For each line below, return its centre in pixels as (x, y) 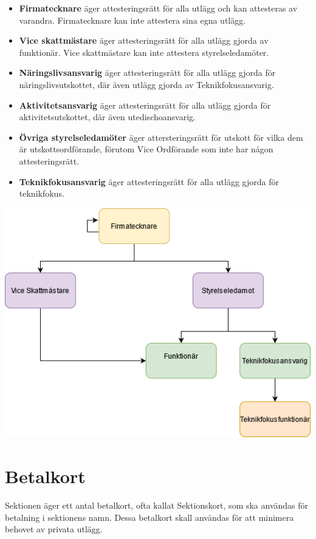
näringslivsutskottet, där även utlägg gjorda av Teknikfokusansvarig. (146, 84)
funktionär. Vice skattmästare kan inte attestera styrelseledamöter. (144, 52)
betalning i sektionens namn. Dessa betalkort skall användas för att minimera (149, 517)
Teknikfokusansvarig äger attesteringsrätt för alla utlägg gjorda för (149, 181)
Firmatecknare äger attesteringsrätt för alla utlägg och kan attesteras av (158, 8)
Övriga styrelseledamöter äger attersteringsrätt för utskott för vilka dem (161, 137)
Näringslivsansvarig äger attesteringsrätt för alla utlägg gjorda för (147, 73)
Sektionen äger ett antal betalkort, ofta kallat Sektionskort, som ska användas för (157, 505)
